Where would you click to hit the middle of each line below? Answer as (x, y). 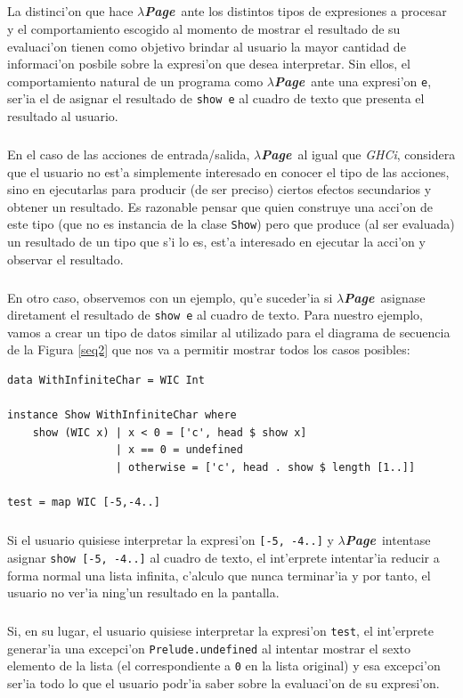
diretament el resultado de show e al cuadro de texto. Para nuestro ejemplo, (215, 315)
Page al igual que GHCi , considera (358, 154)
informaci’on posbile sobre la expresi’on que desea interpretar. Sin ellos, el (209, 64)
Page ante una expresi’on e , (353, 81)
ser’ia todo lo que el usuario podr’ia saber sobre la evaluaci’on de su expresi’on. (223, 683)
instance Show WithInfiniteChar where (122, 415)
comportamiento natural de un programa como (135, 81)
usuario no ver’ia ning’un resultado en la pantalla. (143, 592)
